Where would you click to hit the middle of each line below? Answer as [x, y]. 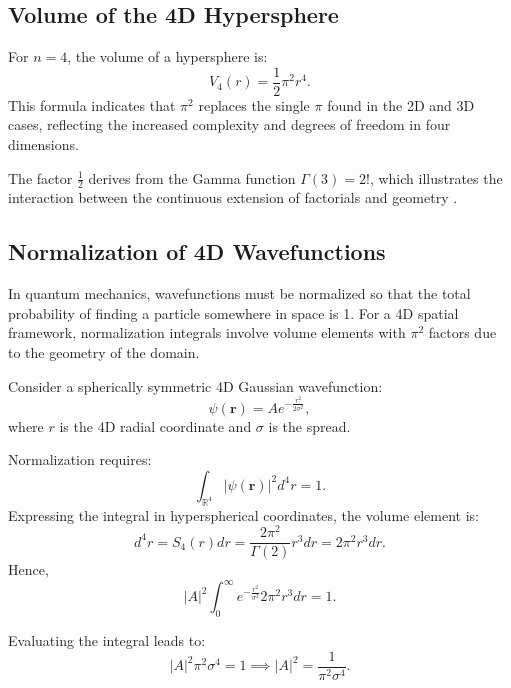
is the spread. [309, 425]
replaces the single [254, 104]
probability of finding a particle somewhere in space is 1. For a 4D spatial [233, 312]
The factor [40, 177]
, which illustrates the [436, 177]
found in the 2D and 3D [401, 104]
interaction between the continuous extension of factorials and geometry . [233, 197]
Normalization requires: [80, 459]
